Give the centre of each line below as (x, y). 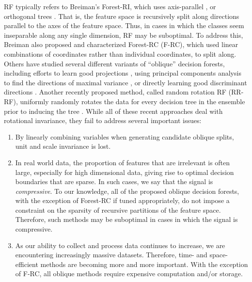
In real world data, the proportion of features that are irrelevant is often (123, 162)
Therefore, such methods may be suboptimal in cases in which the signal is (126, 219)
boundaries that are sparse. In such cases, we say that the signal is (114, 181)
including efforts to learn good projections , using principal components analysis (123, 73)
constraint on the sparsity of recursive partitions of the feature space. (118, 210)
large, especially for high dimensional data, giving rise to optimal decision (125, 172)
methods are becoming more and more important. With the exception (144, 264)
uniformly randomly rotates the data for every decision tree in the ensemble (133, 101)
